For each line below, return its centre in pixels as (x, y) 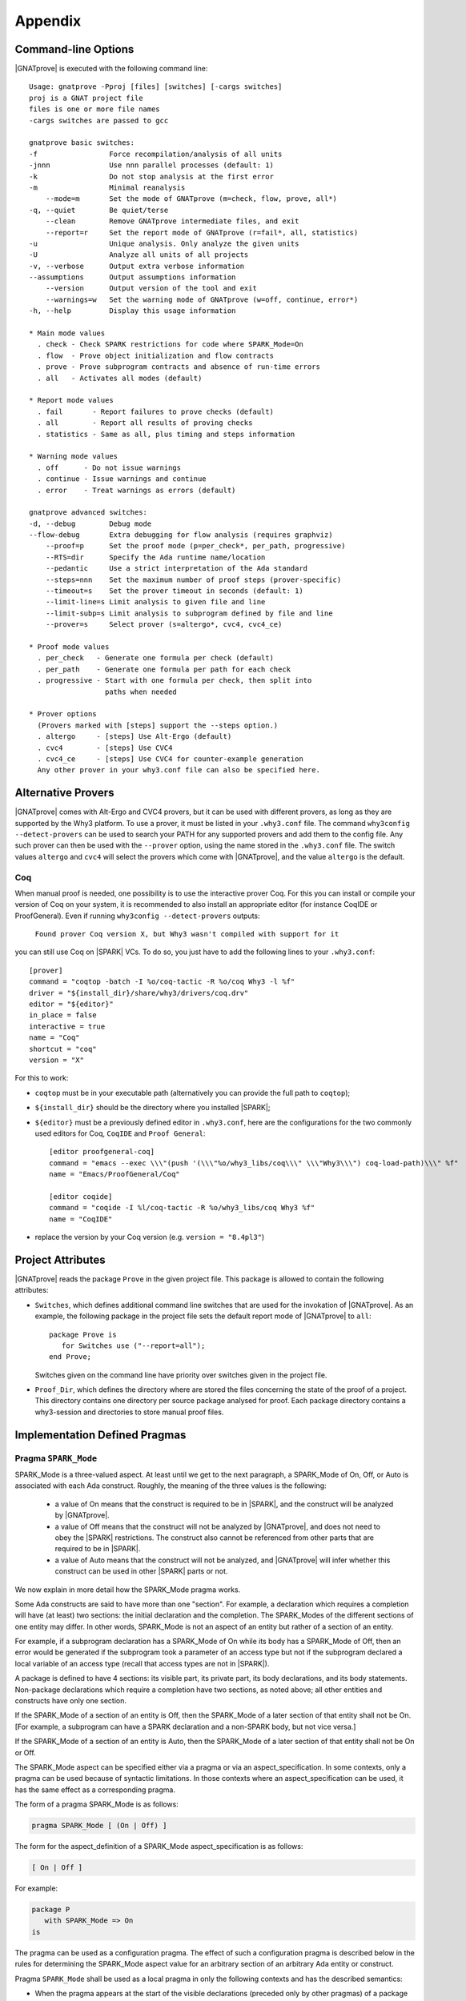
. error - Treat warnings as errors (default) (137, 490)
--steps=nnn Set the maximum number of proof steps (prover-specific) (193, 579)
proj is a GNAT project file (86, 98)
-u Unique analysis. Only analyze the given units (164, 243)
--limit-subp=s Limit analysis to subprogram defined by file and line (189, 613)
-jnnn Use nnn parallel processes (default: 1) (151, 165)
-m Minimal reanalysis (107, 187)
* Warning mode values (74, 457)
